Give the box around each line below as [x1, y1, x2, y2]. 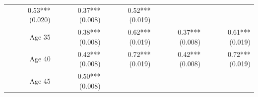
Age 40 [29, 53, 51, 64]
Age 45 [29, 75, 51, 86]
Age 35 [29, 31, 51, 42]
